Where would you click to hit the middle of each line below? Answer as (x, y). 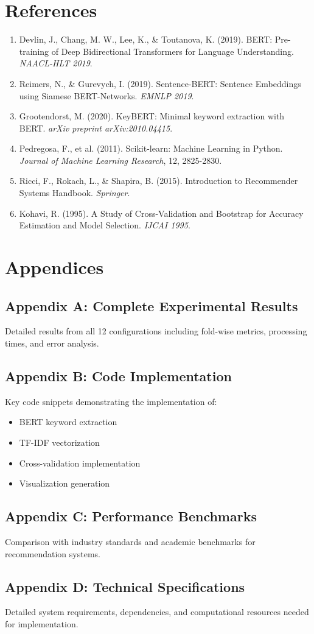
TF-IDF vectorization (59, 442)
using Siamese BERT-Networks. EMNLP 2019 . (106, 95)
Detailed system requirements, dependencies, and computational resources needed (157, 612)
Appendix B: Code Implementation (118, 376)
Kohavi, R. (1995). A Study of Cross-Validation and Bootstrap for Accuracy (161, 213)
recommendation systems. (53, 553)
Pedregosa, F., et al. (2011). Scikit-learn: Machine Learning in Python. (151, 148)
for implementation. (42, 623)
